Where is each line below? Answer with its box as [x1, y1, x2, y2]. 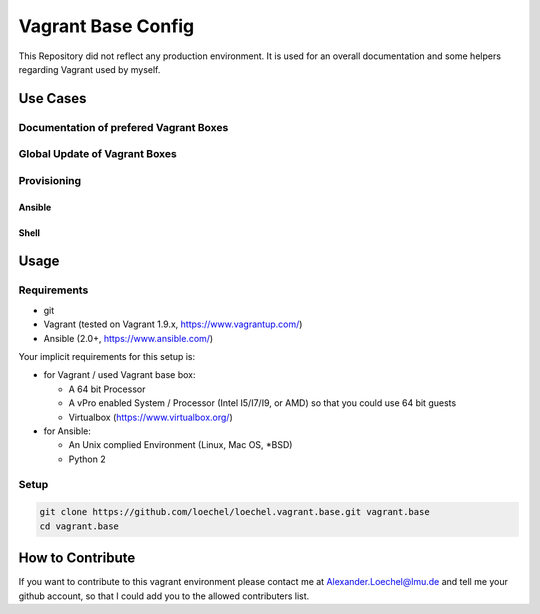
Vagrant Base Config [18, 15, 195, 37]
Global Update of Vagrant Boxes [18, 147, 177, 161]
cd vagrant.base [39, 520, 120, 532]
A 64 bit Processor [68, 383, 146, 395]
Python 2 [68, 453, 107, 465]
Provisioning [18, 173, 82, 187]
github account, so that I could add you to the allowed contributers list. [18, 590, 310, 602]
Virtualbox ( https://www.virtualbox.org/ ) [68, 411, 234, 423]
